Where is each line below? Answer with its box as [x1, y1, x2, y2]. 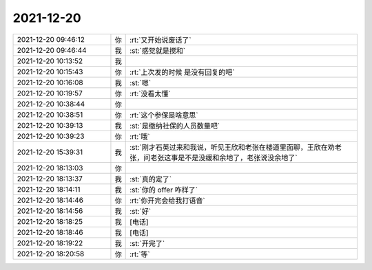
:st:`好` [130, 206, 152, 216]
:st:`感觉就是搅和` [130, 45, 186, 55]
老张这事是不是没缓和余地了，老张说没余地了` [150, 153, 298, 162]
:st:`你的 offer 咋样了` [130, 185, 198, 194]
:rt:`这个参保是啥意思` [130, 110, 199, 120]
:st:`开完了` [130, 238, 165, 248]
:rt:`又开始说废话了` [130, 35, 192, 45]
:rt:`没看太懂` [130, 89, 172, 98]
